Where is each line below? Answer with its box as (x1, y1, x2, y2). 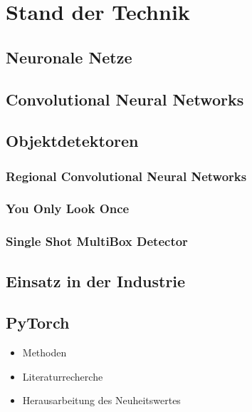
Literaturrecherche (22, 369, 103, 383)
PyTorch (6, 311, 70, 334)
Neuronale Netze (6, 46, 132, 68)
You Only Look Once (6, 200, 130, 217)
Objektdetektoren (6, 130, 139, 152)
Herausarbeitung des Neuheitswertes (22, 393, 181, 408)
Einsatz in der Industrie (6, 269, 186, 292)
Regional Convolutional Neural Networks (6, 167, 247, 185)
